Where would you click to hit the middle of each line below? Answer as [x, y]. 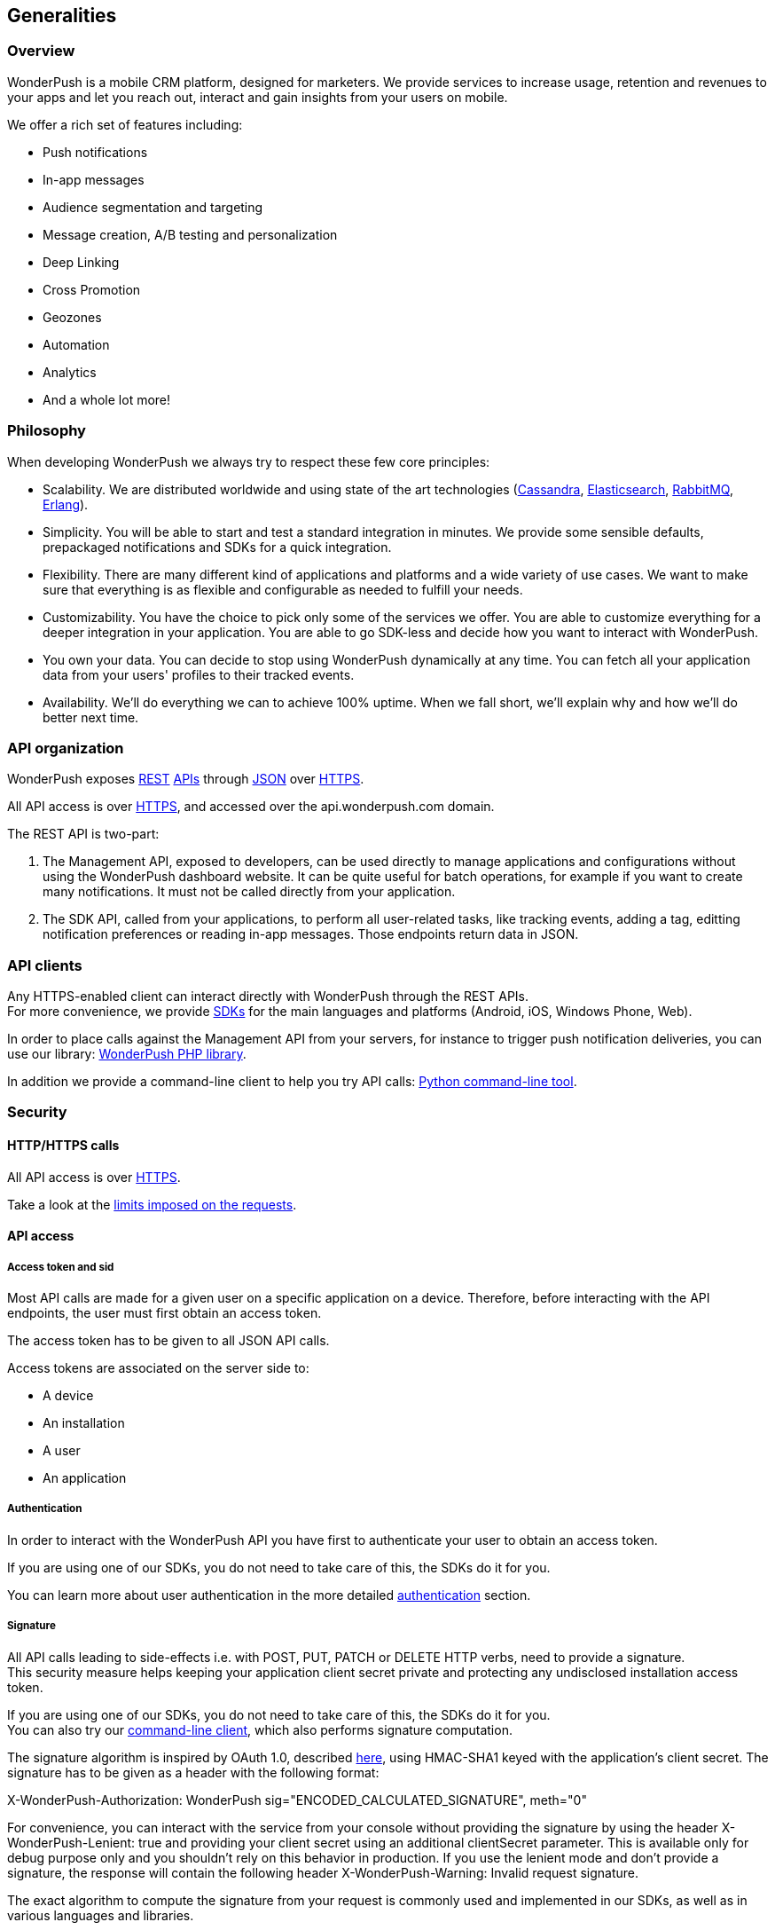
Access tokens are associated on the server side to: [158, 1368]
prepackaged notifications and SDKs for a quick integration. [217, 547]
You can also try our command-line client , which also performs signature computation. [260, 1729]
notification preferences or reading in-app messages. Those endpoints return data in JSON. [311, 934]
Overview [41, 51]
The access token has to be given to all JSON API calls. [168, 1341]
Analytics [70, 372]
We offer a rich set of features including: [125, 124]
